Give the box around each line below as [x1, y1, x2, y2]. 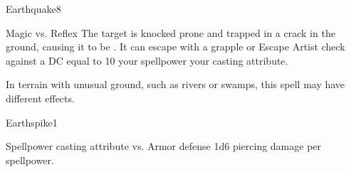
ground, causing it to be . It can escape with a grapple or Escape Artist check [6, 39, 345, 54]
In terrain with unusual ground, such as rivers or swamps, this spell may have [6, 77, 345, 92]
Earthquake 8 [6, 1, 61, 16]
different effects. [6, 90, 75, 105]
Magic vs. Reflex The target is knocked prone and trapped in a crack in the [6, 25, 335, 40]
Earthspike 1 [6, 114, 58, 129]
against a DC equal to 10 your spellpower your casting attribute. [6, 53, 288, 68]
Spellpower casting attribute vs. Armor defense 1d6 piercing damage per [6, 139, 322, 154]
